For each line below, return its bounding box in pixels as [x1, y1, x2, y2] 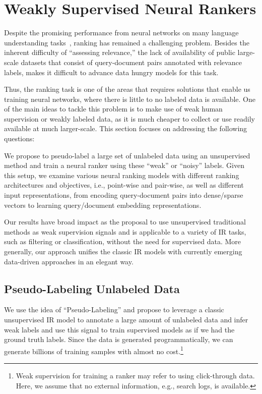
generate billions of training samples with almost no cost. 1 [4, 344, 183, 356]
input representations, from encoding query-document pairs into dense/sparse [4, 190, 243, 200]
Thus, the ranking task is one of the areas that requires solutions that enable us [4, 84, 250, 94]
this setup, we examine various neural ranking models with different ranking [4, 170, 239, 180]
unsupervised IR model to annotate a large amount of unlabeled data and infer [4, 314, 248, 324]
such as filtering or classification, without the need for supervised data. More [4, 236, 241, 247]
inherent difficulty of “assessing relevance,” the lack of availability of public [4, 47, 235, 58]
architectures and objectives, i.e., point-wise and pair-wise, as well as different [4, 180, 244, 190]
